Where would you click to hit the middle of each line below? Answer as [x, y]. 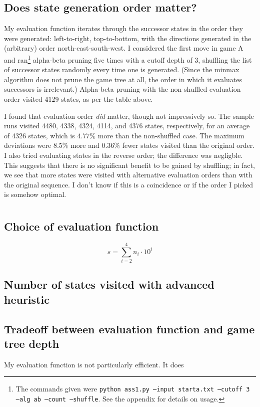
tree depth [32, 344]
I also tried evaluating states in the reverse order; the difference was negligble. [123, 155]
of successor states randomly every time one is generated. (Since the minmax [122, 69]
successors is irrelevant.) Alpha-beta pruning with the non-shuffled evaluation [122, 89]
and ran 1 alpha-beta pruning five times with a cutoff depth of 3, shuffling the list [128, 59]
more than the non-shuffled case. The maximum [171, 135]
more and [85, 145]
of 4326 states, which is [39, 135]
